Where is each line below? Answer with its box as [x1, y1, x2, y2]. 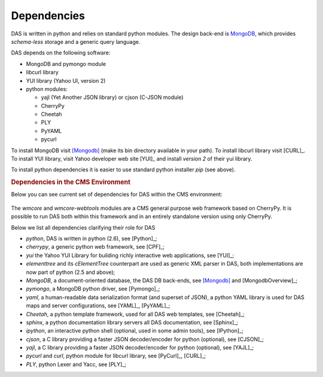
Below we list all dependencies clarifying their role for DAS [11, 224, 156, 231]
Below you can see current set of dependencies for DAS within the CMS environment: [11, 191, 223, 198]
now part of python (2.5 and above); [26, 269, 115, 276]
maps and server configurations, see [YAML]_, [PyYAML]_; [26, 302, 170, 309]
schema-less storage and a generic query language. [11, 38, 141, 45]
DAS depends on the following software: [11, 49, 111, 56]
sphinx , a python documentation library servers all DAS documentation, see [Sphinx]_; [26, 318, 239, 326]
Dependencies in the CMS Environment [11, 178, 131, 186]
